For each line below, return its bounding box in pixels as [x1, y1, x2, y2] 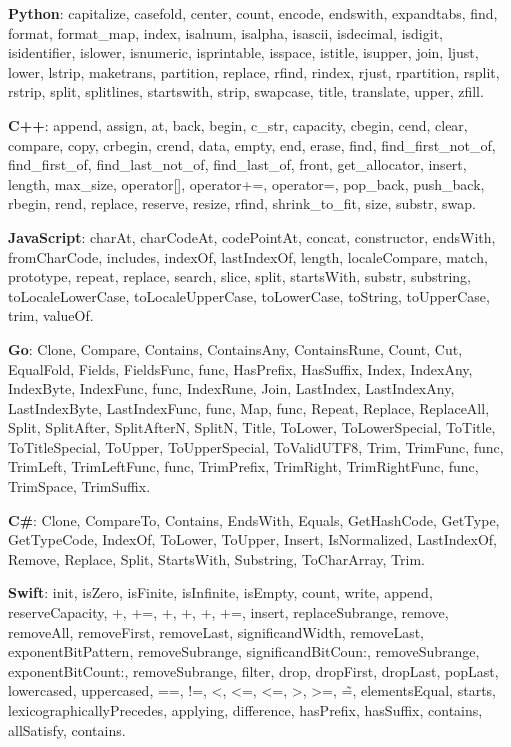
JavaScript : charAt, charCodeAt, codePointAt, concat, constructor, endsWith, [8, 226, 496, 247]
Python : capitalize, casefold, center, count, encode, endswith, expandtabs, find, [8, 3, 498, 23]
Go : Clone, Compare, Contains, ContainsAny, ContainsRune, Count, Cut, [8, 338, 463, 359]
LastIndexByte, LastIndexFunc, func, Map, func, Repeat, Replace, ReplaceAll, [8, 397, 490, 418]
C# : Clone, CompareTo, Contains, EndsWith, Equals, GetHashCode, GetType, [8, 509, 500, 530]
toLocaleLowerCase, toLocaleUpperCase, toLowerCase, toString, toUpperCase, [8, 285, 490, 306]
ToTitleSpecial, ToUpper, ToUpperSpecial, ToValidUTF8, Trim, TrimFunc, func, [8, 436, 504, 457]
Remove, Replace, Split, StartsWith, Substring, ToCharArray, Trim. [8, 548, 425, 569]
